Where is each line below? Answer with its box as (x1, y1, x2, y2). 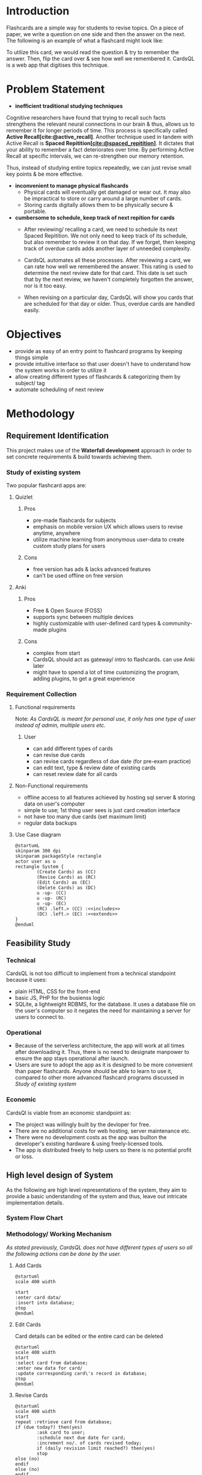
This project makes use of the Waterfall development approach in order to (6, 446, 192, 454)
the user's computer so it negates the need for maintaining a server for (14, 1007, 191, 1014)
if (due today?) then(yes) (14, 1424, 83, 1430)
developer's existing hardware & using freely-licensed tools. (14, 1140, 164, 1147)
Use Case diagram (14, 831, 61, 839)
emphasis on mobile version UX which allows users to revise (32, 523, 183, 531)
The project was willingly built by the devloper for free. (14, 1121, 151, 1128)
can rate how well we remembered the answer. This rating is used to (23, 263, 194, 270)
